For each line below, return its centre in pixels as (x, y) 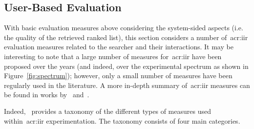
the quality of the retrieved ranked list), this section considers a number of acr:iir (126, 37)
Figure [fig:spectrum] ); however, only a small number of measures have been (118, 75)
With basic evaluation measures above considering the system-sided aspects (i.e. (124, 28)
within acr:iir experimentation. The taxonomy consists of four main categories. (122, 120)
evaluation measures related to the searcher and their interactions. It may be (119, 47)
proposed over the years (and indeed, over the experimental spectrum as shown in (126, 66)
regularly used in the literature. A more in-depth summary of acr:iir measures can (127, 85)
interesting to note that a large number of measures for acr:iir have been (113, 56)
